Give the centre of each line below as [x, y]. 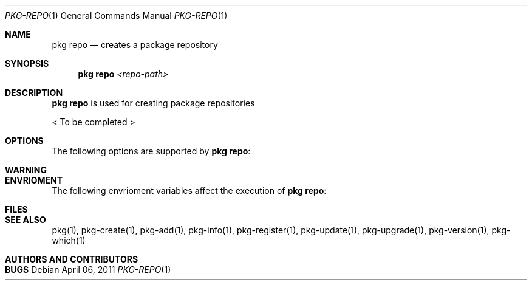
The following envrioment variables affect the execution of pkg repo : [189, 191]
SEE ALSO [26, 220]
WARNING [26, 170]
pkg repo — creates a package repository [135, 45]
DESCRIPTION [34, 93]
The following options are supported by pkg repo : [151, 151]
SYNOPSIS [27, 64]
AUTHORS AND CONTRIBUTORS [72, 259]
